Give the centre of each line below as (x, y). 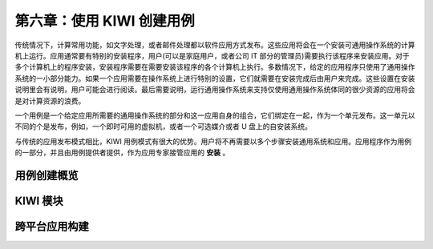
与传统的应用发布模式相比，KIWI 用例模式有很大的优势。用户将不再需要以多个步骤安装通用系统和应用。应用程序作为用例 (213, 141)
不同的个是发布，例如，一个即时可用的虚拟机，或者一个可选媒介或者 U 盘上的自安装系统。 (164, 127)
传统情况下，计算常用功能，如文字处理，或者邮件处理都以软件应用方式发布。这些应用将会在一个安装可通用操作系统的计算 (215, 45)
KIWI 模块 (39, 201)
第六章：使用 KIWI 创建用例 (105, 21)
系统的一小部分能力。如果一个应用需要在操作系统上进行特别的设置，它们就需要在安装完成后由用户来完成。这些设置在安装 (215, 78)
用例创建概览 (47, 175)
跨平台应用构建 (52, 226)
